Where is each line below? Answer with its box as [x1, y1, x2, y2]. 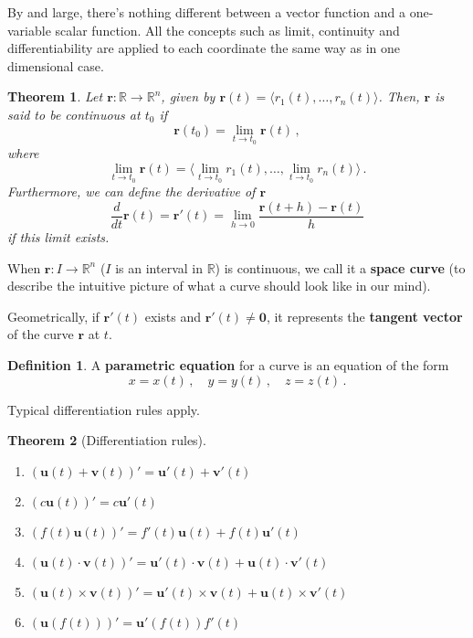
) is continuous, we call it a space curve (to [215, 258, 466, 277]
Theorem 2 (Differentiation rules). [7, 431, 206, 450]
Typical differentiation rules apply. [7, 399, 200, 419]
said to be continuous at [7, 104, 141, 123]
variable [7, 20, 51, 39]
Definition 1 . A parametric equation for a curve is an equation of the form [7, 356, 449, 375]
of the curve [7, 324, 74, 344]
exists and [144, 306, 201, 325]
